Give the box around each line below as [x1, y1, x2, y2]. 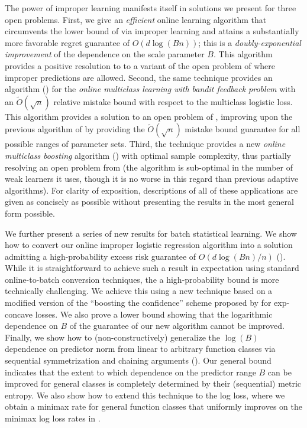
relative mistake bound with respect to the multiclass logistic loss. [53, 95, 293, 107]
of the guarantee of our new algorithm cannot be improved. [69, 319, 285, 332]
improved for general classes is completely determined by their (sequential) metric [5, 377, 302, 390]
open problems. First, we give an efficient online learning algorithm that [5, 13, 267, 25]
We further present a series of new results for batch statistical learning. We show [5, 227, 297, 239]
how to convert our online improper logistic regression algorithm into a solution [5, 238, 293, 251]
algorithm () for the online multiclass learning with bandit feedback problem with [5, 83, 296, 95]
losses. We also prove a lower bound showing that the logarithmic [35, 308, 273, 320]
